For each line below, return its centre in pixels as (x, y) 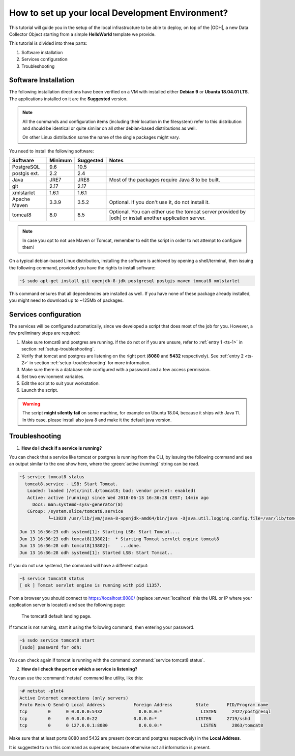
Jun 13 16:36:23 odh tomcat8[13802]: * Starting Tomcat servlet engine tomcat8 (119, 539)
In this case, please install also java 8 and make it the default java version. (97, 420)
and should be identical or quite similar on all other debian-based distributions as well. (110, 128)
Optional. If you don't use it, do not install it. (159, 203)
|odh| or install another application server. (157, 218)
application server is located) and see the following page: (67, 605)
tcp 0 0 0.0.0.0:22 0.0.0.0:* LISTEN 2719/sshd (135, 718)
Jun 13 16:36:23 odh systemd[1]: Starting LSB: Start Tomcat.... (100, 532)
